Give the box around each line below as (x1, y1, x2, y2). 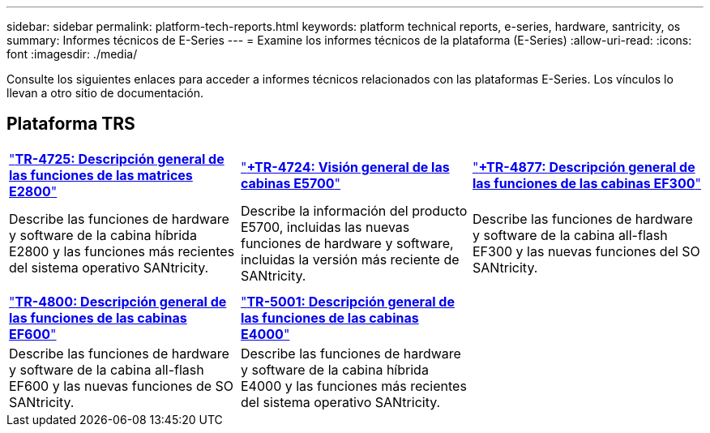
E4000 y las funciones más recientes (240, 377, 467, 394)
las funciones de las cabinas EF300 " (472, 174, 701, 191)
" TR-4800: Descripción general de (9, 293, 227, 310)
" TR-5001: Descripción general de (240, 293, 455, 310)
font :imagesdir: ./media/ (6, 47, 138, 61)
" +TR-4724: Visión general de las (240, 158, 450, 175)
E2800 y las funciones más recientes (9, 242, 235, 259)
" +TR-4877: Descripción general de (472, 158, 695, 175)
